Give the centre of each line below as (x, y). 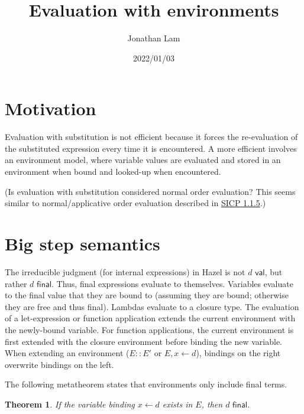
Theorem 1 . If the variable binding (70, 404)
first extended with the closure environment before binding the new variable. (143, 341)
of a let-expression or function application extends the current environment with (150, 318)
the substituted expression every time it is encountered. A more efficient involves (151, 148)
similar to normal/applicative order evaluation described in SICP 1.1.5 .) (135, 203)
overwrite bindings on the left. (59, 364)
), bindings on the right (238, 353)
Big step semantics (83, 243)
